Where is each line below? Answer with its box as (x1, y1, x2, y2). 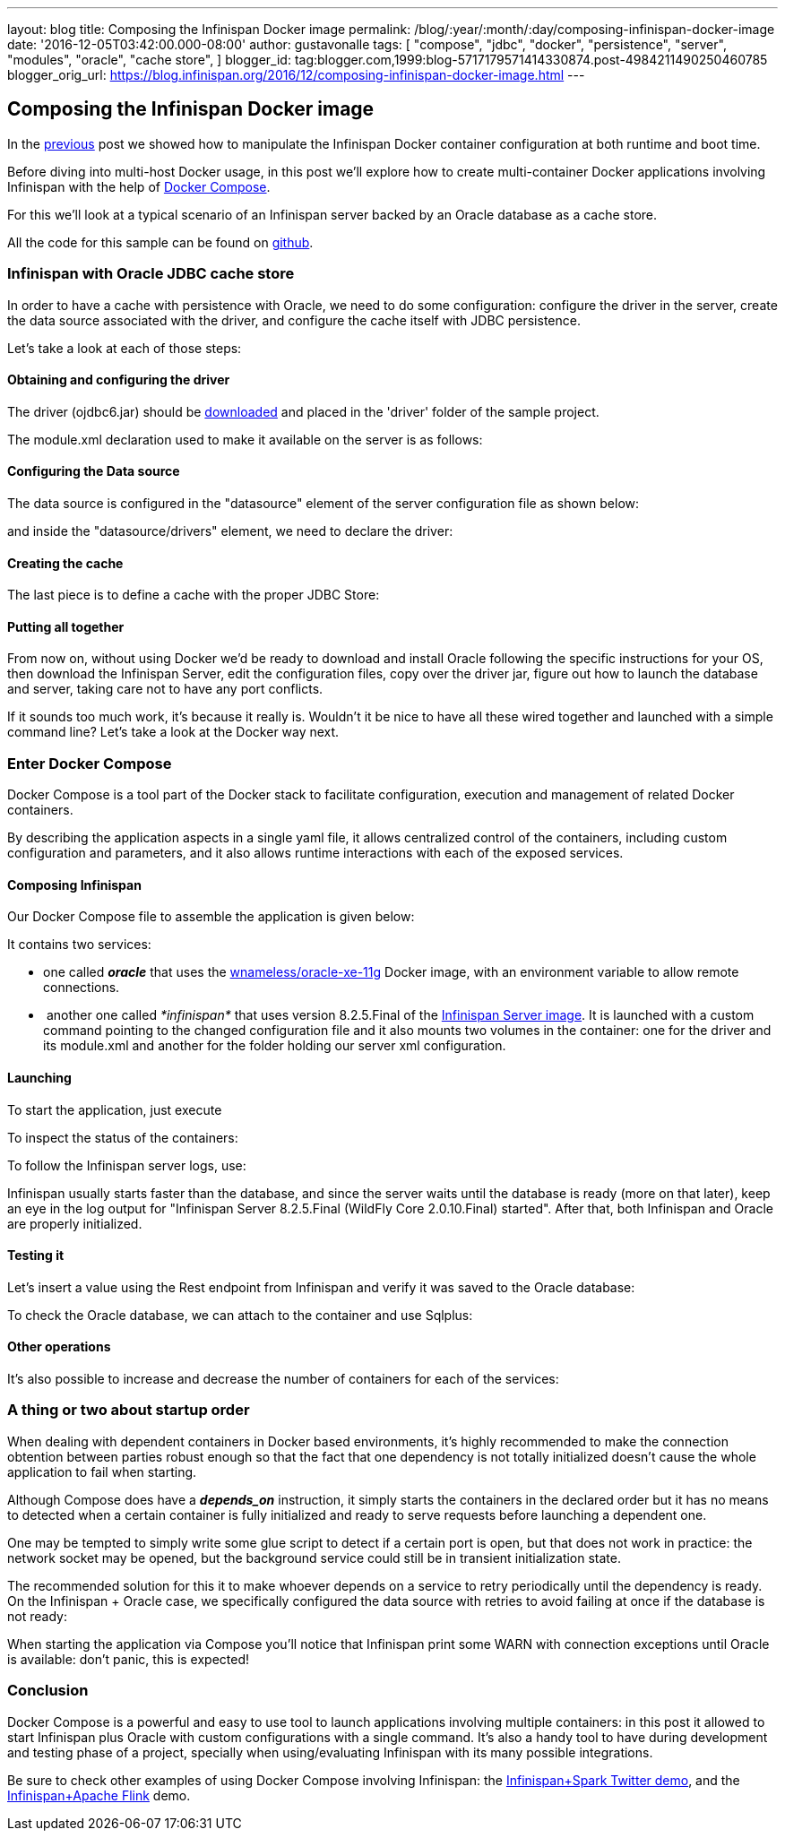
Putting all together (7, 618, 125, 634)
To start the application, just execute (7, 1101, 222, 1117)
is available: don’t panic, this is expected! (7, 1651, 250, 1667)
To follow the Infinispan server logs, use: (7, 1157, 246, 1173)
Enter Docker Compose (7, 754, 172, 772)
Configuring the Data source (7, 463, 180, 479)
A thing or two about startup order (7, 1401, 250, 1419)
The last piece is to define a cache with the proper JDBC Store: (7, 587, 380, 603)
